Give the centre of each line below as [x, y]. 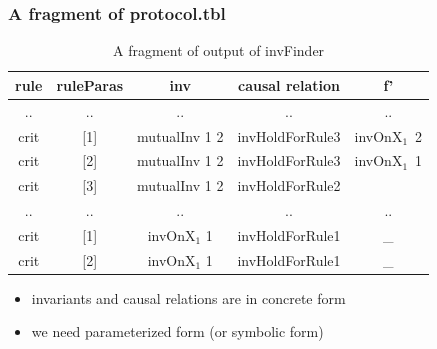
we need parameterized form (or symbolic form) [177, 331]
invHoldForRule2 [289, 185]
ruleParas [90, 84]
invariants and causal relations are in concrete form [188, 297]
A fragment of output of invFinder [218, 50]
